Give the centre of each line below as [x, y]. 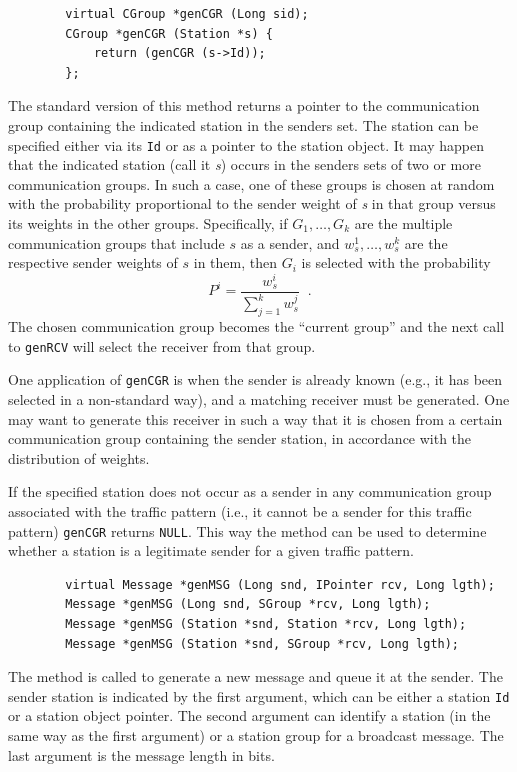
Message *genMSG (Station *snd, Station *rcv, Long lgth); [266, 623]
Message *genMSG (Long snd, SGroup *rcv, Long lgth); [248, 604]
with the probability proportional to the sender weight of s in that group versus [252, 203]
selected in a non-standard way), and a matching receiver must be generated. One [259, 398]
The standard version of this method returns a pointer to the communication [244, 105]
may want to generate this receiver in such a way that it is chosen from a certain [255, 418]
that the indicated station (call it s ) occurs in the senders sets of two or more [244, 164]
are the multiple [403, 223]
